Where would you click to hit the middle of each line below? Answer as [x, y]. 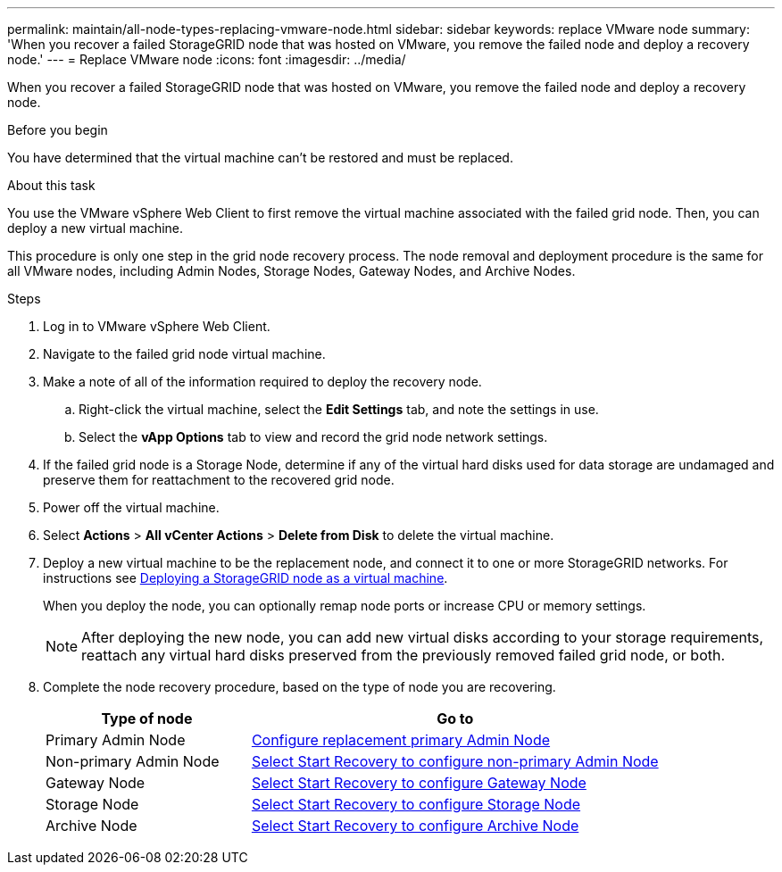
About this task [51, 185]
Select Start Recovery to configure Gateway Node [419, 783]
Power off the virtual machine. [131, 507]
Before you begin [58, 130]
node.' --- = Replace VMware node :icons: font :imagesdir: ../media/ [207, 59]
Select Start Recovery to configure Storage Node [416, 804]
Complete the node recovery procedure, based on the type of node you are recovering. [299, 687]
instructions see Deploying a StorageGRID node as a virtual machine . [245, 578]
